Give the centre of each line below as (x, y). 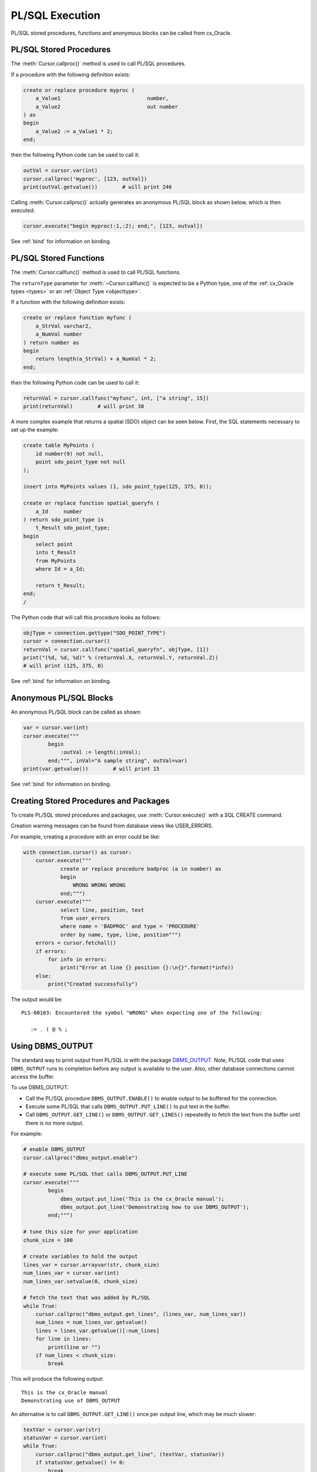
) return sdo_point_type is (63, 519)
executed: (23, 210)
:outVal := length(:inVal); (100, 752)
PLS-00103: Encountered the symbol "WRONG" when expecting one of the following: (142, 1013)
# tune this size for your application (80, 1232)
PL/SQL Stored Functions (58, 258)
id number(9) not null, (70, 454)
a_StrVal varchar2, (64, 326)
